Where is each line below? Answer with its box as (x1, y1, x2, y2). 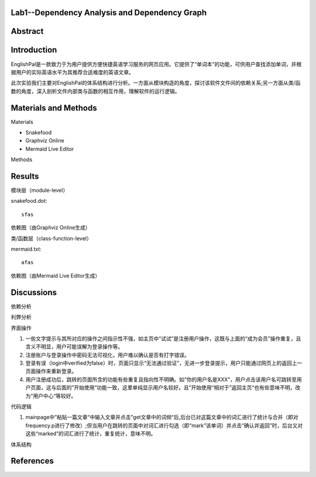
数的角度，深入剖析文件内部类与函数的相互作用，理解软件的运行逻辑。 (11, 88, 180, 95)
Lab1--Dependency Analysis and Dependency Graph (11, 8, 207, 18)
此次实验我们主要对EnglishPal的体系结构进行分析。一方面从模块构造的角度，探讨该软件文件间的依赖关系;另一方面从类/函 (11, 79, 301, 87)
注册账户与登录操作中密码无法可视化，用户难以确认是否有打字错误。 (25, 351, 190, 358)
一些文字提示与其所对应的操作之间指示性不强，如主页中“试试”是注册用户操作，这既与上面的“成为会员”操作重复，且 (25, 335, 301, 342)
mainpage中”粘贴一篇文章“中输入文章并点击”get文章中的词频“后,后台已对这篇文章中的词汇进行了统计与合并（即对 (25, 414, 298, 421)
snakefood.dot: (11, 198, 47, 205)
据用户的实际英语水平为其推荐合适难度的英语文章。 (11, 68, 134, 75)
